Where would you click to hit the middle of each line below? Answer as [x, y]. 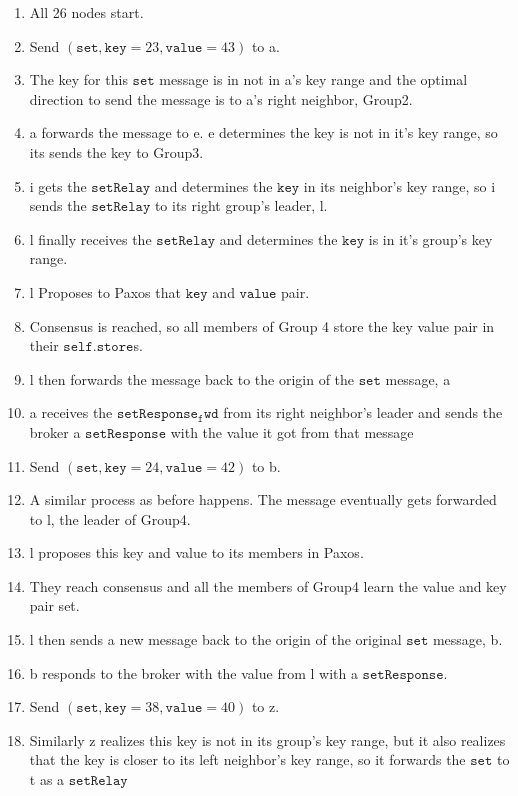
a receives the [71, 412]
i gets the [58, 185]
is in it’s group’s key [430, 238]
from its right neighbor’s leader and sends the [363, 412]
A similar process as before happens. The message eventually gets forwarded [263, 499]
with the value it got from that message [292, 431]
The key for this [78, 79]
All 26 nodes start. [86, 12]
